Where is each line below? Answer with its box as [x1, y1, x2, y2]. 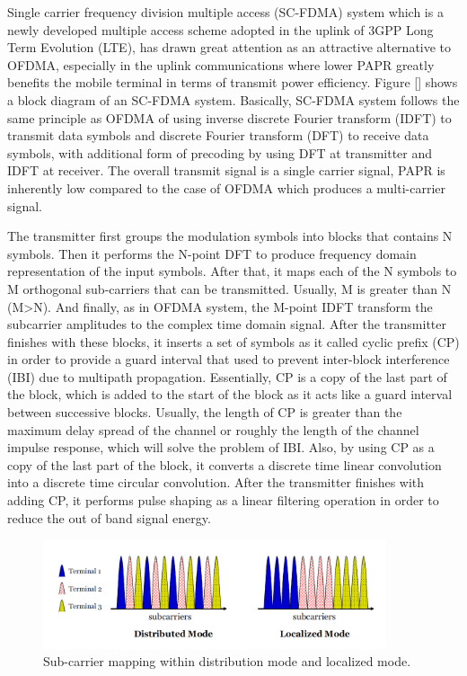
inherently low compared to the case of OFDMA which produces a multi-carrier [7, 178, 446, 197]
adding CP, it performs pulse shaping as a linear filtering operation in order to [7, 491, 439, 510]
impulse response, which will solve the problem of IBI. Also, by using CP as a [7, 438, 435, 457]
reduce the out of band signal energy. [7, 508, 211, 527]
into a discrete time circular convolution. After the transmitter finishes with [7, 473, 425, 492]
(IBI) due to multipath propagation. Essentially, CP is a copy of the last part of [7, 367, 447, 386]
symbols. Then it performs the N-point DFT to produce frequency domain [7, 244, 417, 262]
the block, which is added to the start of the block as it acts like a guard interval [7, 385, 453, 404]
